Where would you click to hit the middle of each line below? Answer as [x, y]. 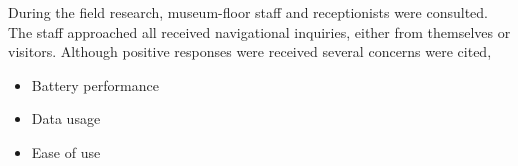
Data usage [66, 118]
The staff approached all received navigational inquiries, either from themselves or [259, 31]
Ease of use [66, 151]
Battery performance [95, 84]
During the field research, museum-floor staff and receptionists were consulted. [248, 12]
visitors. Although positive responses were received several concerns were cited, [250, 51]
